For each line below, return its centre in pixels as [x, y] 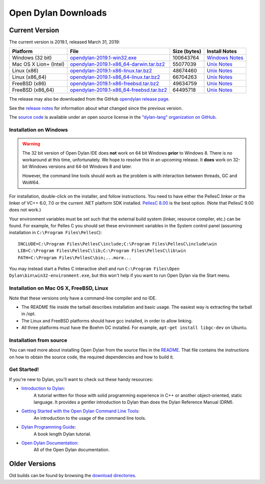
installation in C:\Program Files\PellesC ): [55, 233]
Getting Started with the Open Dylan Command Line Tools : [80, 411]
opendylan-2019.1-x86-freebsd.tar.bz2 [115, 83]
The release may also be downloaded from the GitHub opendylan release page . [89, 99]
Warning [31, 144]
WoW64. [31, 183]
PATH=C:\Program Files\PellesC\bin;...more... [75, 257]
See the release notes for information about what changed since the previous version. [96, 108]
